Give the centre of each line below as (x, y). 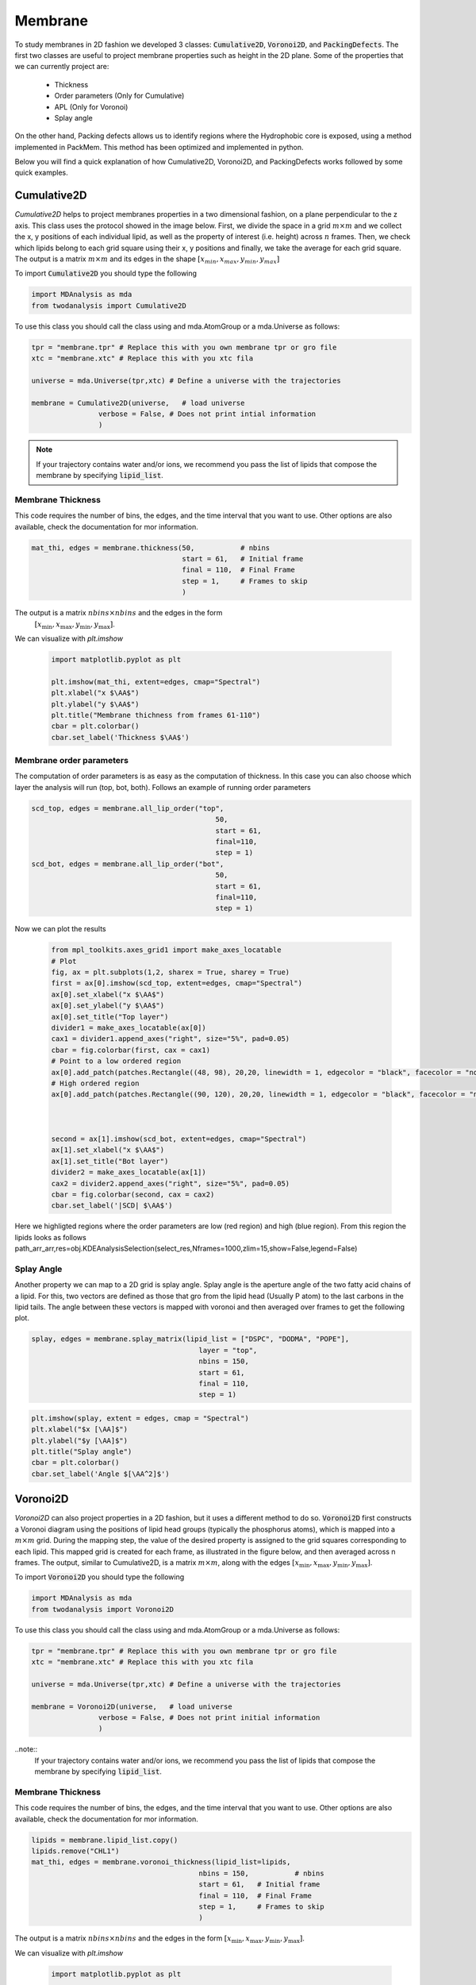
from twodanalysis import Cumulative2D (109, 305)
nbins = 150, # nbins (261, 1873)
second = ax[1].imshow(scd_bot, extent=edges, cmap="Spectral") (179, 1139)
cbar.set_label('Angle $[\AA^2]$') (100, 1474)
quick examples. (42, 173)
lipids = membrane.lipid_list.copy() (105, 1840)
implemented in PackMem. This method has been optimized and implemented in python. (159, 147)
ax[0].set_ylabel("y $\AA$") (108, 1006)
